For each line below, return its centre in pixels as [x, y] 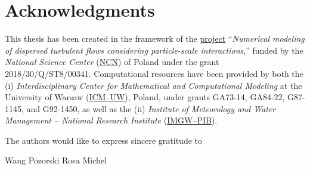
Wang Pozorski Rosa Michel [56, 160]
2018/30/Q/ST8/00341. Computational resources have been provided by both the [154, 73]
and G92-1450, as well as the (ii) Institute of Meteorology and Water [151, 108]
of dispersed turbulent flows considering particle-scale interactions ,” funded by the [154, 50]
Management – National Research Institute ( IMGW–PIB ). [111, 120]
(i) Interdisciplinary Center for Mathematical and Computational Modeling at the [154, 85]
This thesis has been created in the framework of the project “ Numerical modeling [155, 38]
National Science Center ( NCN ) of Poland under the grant [112, 62]
